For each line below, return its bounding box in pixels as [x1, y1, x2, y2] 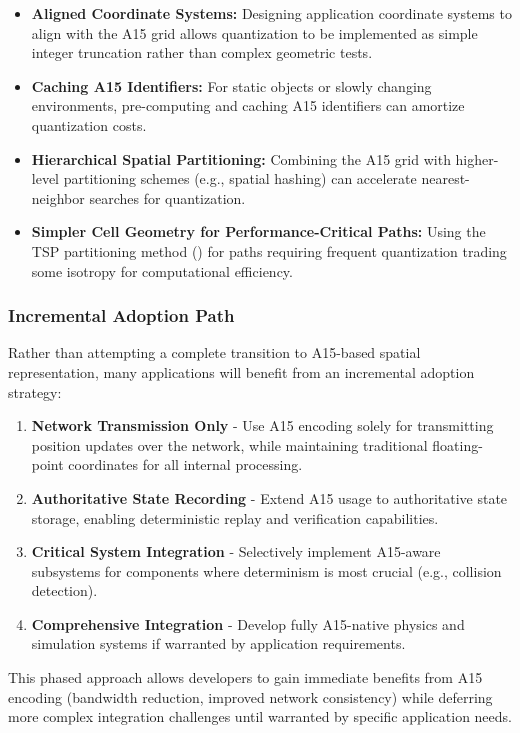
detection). [31, 580, 98, 601]
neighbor [31, 187, 85, 208]
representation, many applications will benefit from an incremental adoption [8, 361, 475, 382]
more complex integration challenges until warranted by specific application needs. [8, 706, 512, 727]
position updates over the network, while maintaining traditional [31, 434, 428, 455]
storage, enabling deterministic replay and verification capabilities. [31, 507, 439, 528]
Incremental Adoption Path [8, 303, 235, 328]
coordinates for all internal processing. [68, 454, 303, 475]
